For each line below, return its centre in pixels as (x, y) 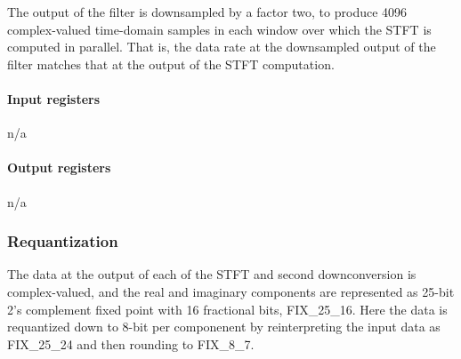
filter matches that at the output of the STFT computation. (171, 64)
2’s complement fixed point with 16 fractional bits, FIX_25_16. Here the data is (227, 309)
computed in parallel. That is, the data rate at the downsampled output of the (222, 47)
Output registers (59, 168)
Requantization (63, 241)
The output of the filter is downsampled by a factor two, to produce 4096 (207, 12)
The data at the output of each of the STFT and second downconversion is (212, 274)
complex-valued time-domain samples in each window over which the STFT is (219, 29)
